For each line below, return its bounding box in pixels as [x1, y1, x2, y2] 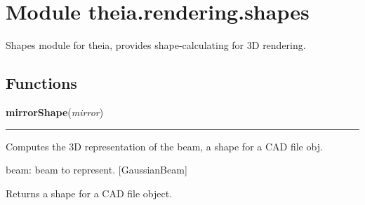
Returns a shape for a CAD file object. [6, 185, 173, 200]
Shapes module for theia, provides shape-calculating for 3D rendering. [6, 38, 306, 52]
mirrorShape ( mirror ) [6, 104, 104, 119]
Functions [6, 72, 77, 94]
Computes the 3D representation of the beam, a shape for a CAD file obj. [6, 139, 323, 153]
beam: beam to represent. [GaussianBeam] [6, 162, 187, 177]
